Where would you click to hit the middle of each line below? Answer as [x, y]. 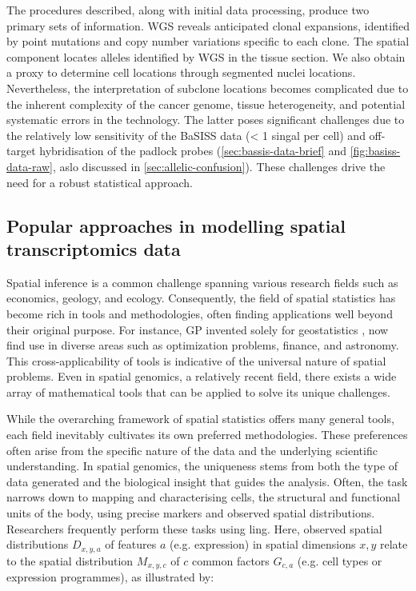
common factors [230, 560]
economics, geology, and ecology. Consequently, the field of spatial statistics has [201, 298]
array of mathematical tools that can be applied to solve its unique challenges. [198, 391]
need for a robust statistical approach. [100, 182]
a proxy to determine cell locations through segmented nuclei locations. [181, 72]
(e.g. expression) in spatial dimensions [262, 544]
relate [394, 544]
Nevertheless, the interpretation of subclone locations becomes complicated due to [208, 88]
